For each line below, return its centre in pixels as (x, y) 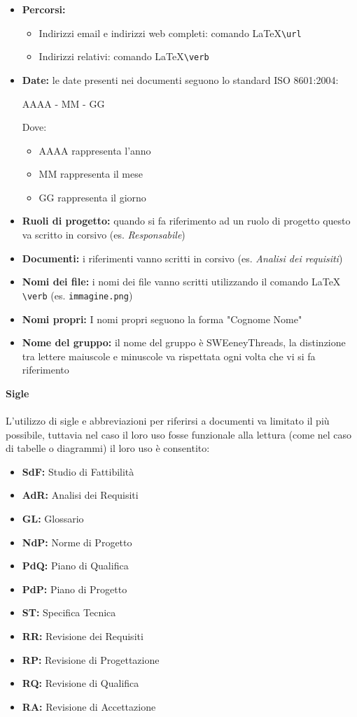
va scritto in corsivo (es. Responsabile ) (104, 235)
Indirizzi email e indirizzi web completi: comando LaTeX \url (170, 33)
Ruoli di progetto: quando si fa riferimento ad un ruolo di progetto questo (186, 221)
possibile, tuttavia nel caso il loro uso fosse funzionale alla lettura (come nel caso (179, 434)
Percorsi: (44, 9)
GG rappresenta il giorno (92, 197)
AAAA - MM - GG (63, 103)
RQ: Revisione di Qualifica (80, 683)
